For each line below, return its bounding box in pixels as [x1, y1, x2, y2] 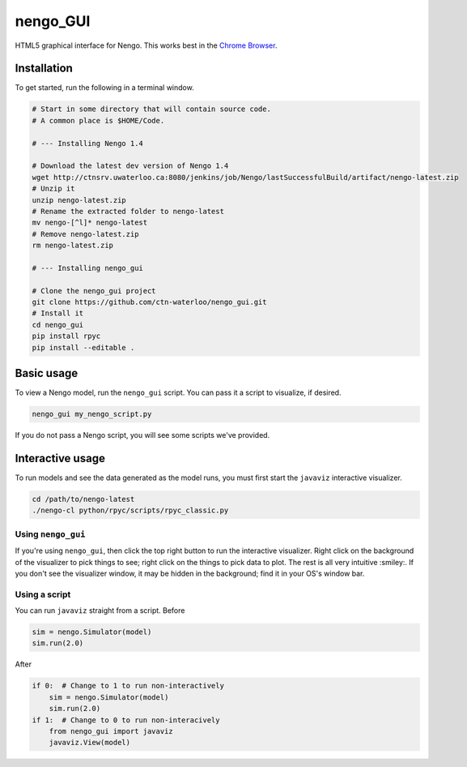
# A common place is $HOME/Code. [32, 116, 165, 125]
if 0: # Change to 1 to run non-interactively [32, 681, 224, 691]
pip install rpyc [32, 332, 101, 341]
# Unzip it [32, 184, 75, 194]
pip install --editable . [32, 343, 135, 352]
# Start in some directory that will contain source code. [32, 105, 271, 114]
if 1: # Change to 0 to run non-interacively [32, 715, 220, 725]
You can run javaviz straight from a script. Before [15, 606, 185, 615]
